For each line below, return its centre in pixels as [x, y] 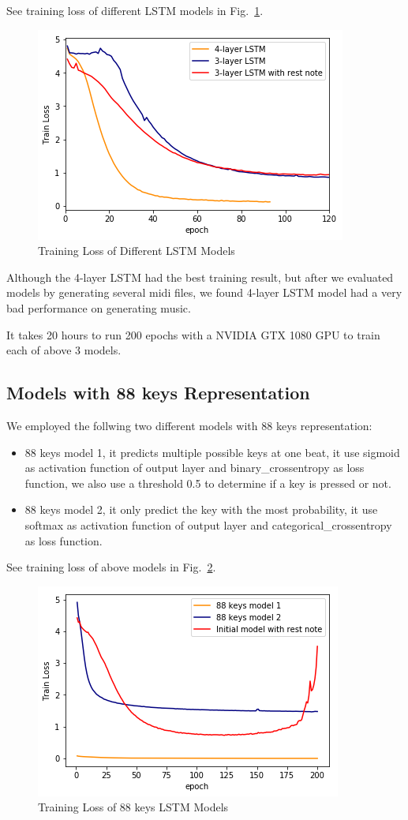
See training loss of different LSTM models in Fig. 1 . [135, 10]
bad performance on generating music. [99, 307]
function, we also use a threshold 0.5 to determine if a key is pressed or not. [208, 483]
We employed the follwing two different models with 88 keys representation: [189, 425]
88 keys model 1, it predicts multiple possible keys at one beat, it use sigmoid [212, 452]
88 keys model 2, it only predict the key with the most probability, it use [201, 509]
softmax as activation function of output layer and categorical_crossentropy [208, 524]
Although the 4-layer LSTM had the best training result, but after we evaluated [200, 277]
